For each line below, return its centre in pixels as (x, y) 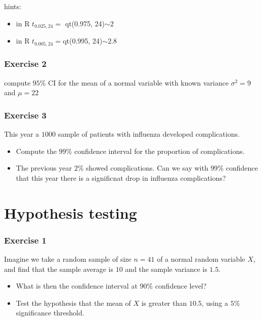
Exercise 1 (25, 240)
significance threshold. (50, 313)
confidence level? (181, 286)
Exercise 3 (25, 115)
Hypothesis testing (71, 212)
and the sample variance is (166, 269)
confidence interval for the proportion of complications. (159, 151)
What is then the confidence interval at (77, 286)
